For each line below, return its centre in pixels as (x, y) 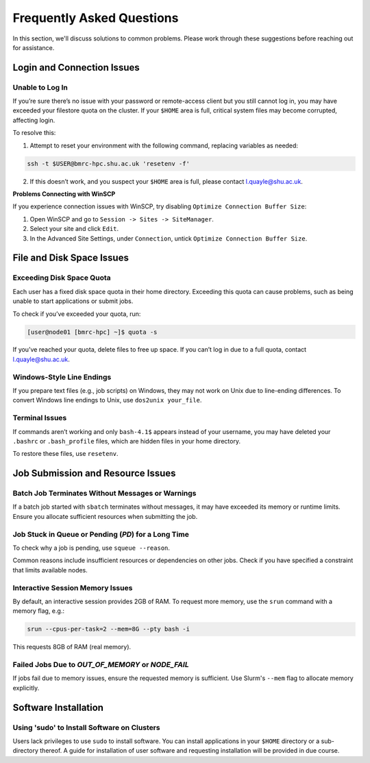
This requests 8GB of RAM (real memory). (72, 647)
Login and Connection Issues (76, 68)
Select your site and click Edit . (74, 229)
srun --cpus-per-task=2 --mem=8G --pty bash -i (108, 629)
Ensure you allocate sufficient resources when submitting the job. (105, 516)
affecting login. (34, 120)
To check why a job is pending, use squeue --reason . (91, 548)
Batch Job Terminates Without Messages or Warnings (104, 494)
